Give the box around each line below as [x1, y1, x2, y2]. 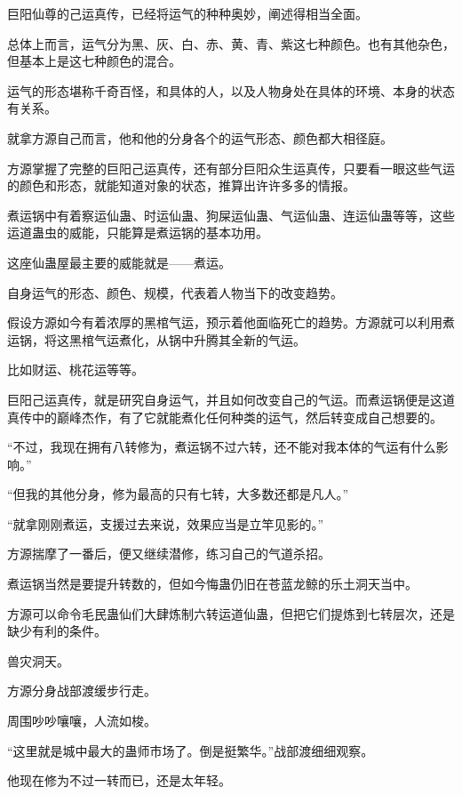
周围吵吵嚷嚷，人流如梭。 [7, 711, 156, 730]
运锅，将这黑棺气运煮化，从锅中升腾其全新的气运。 [7, 330, 306, 349]
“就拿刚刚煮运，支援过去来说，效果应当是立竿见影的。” [7, 514, 324, 533]
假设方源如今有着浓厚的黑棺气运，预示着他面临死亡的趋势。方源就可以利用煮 [7, 313, 455, 332]
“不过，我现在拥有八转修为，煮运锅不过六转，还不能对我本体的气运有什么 [7, 438, 436, 456]
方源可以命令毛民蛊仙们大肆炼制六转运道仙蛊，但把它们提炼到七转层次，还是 [7, 604, 455, 622]
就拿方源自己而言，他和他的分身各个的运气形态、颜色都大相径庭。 [7, 128, 393, 147]
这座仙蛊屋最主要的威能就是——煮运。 [7, 253, 231, 271]
